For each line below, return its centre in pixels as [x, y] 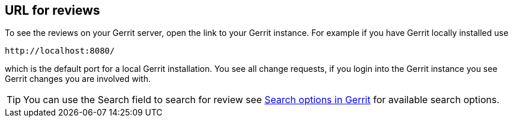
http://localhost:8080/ [60, 51]
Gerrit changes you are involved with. [78, 79]
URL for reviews [52, 10]
